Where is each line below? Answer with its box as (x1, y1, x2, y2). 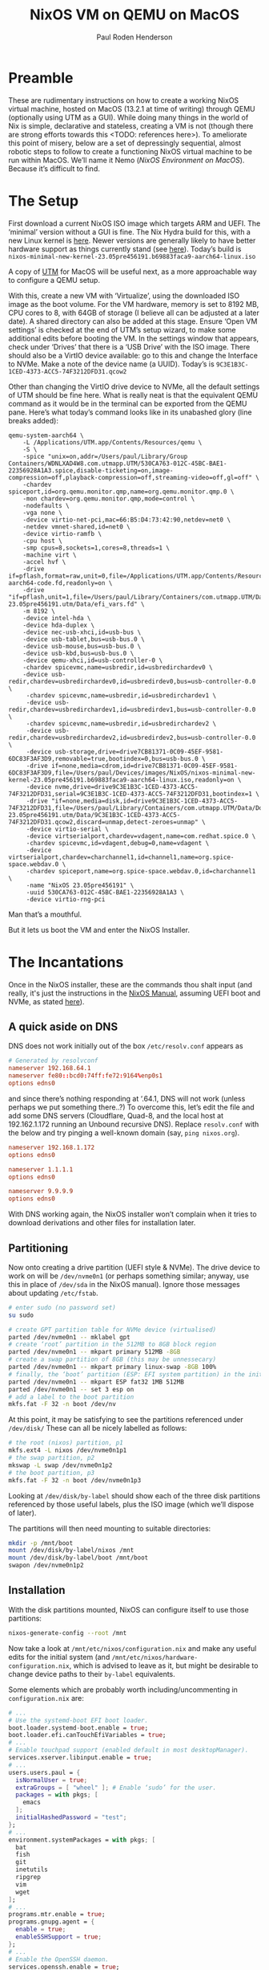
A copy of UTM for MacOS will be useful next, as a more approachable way (8, 267, 258, 276)
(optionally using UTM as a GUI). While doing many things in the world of (8, 112, 249, 122)
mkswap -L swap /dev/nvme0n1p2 (8, 1461, 113, 1469)
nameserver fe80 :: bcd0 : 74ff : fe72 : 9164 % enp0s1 (8, 1072, 163, 1080)
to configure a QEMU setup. (8, 275, 100, 284)
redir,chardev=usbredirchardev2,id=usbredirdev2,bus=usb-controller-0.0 (8, 734, 256, 742)
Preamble (8, 68, 74, 87)
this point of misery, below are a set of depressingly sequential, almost (8, 138, 242, 148)
